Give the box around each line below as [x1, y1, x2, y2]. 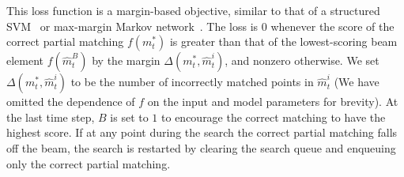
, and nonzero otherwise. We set [225, 52, 379, 69]
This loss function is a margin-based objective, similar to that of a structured [6, 2, 380, 18]
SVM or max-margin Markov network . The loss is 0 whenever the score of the [6, 17, 395, 34]
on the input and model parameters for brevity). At [147, 93, 398, 110]
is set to [110, 108, 149, 125]
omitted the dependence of [6, 93, 135, 110]
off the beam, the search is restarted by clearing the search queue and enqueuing [6, 139, 396, 156]
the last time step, [6, 108, 95, 125]
